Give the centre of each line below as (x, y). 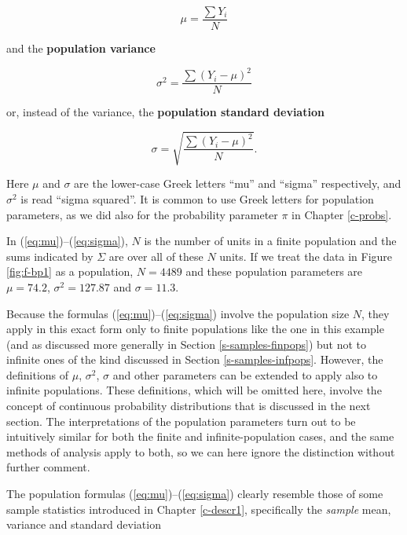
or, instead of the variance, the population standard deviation (165, 112)
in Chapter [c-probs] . (342, 214)
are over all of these (156, 256)
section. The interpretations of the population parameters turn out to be (181, 421)
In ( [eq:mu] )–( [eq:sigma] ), (67, 241)
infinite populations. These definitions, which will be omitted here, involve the (194, 390)
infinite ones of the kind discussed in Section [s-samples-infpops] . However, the (195, 359)
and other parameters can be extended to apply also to (245, 374)
